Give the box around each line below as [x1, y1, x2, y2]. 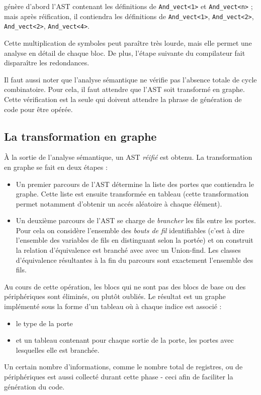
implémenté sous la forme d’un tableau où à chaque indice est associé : [4, 301, 222, 312]
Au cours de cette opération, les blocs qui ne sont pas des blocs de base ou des [4, 281, 246, 291]
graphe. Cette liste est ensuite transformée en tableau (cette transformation [16, 188, 249, 199]
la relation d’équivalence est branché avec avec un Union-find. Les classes [16, 245, 241, 255]
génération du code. [4, 381, 65, 391]
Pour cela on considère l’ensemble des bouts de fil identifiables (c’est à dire [16, 225, 245, 235]
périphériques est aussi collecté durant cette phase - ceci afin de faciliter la [4, 371, 233, 382]
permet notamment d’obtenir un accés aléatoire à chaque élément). [16, 198, 222, 209]
